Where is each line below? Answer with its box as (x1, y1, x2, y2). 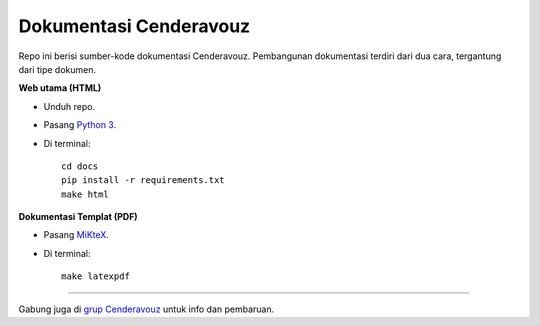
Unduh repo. (43, 100, 95, 112)
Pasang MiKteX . (43, 229, 110, 241)
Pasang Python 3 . (43, 119, 117, 131)
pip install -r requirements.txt (61, 175, 225, 186)
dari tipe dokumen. (18, 63, 97, 75)
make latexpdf (61, 271, 130, 282)
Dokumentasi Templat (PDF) (18, 211, 139, 223)
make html (61, 188, 109, 200)
